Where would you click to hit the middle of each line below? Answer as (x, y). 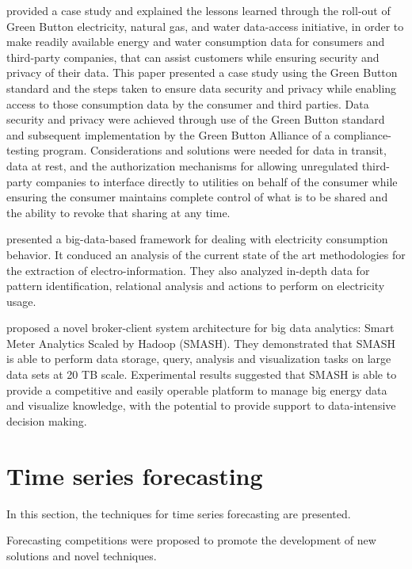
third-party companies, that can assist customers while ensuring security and (193, 57)
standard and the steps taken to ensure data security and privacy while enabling (202, 88)
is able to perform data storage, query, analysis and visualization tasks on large (199, 359)
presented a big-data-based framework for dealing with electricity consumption (197, 239)
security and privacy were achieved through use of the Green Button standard (196, 119)
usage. (21, 301)
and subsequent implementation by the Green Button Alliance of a (168, 134)
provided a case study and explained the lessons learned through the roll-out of (198, 10)
